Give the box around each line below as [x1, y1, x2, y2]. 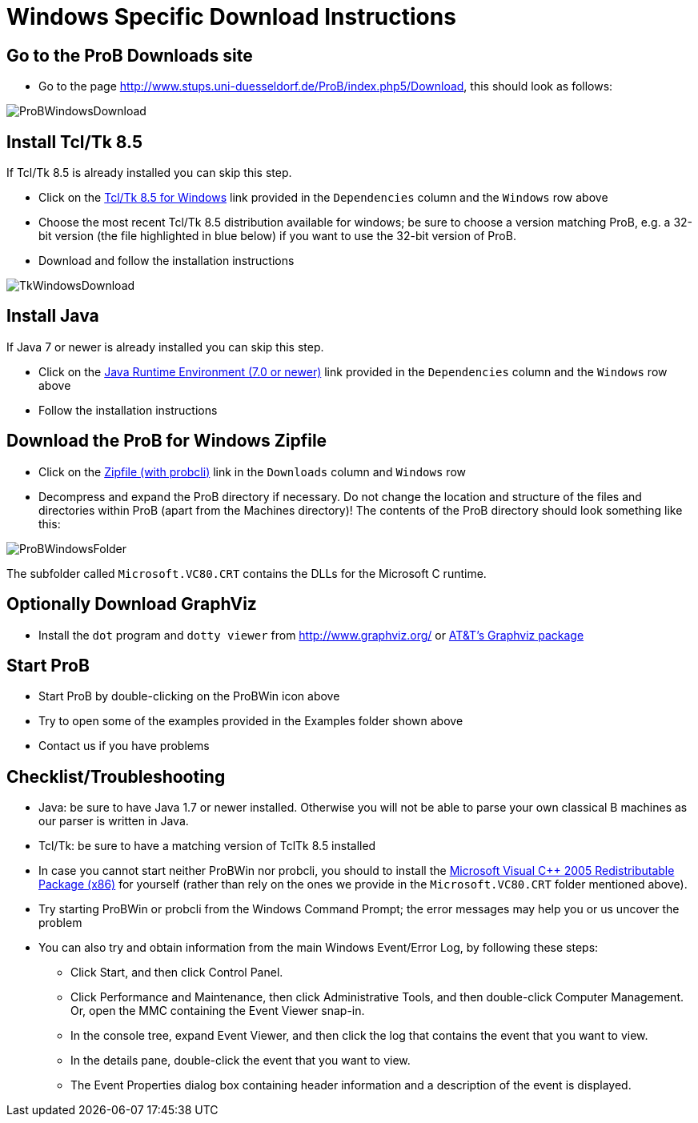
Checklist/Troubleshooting [6, 766, 226, 787]
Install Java [6, 306, 99, 327]
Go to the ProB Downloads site [6, 45, 253, 66]
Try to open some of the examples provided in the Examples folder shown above [38, 714, 463, 728]
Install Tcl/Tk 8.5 [6, 131, 142, 152]
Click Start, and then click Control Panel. [70, 965, 283, 980]
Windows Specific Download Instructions [6, 3, 456, 30]
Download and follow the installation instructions [38, 254, 295, 268]
